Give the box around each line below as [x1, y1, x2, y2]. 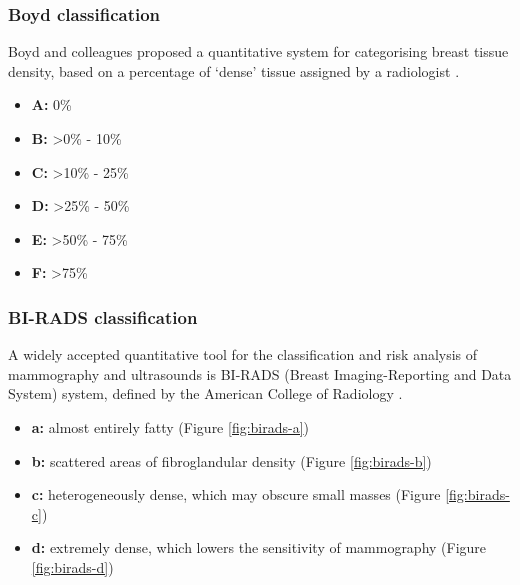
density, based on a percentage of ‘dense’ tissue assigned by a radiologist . [8, 60, 460, 81]
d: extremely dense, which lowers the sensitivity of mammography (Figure [31, 537, 487, 558]
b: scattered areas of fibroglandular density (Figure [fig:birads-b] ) [31, 450, 432, 471]
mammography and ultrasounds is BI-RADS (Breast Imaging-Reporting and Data [8, 363, 512, 384]
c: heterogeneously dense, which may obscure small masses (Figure [31, 484, 441, 505]
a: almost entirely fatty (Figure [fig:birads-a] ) [31, 416, 310, 437]
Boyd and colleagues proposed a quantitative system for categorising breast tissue [8, 41, 509, 62]
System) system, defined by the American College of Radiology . [8, 383, 403, 404]
